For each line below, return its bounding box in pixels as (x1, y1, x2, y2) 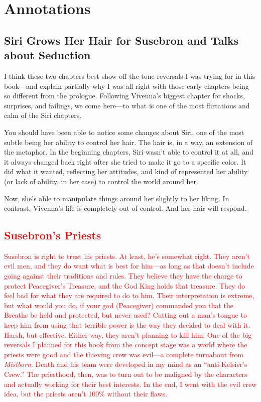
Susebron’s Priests (4, 227, 101, 243)
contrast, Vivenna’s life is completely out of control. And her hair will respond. (4, 203, 247, 213)
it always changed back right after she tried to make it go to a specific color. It (4, 156, 246, 167)
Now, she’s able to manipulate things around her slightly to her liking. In (4, 193, 229, 203)
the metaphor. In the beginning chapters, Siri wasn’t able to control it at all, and (4, 147, 253, 157)
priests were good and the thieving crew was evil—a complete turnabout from (4, 349, 244, 359)
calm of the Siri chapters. (4, 110, 82, 120)
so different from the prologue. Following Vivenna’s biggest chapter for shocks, (4, 90, 245, 101)
